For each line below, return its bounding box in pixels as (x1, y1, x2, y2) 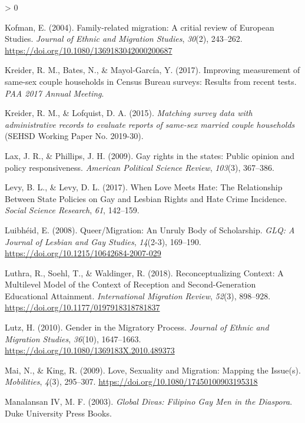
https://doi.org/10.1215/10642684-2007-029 (5, 247, 161, 259)
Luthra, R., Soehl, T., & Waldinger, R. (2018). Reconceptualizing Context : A (5, 266, 284, 279)
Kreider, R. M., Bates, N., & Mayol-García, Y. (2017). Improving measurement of (5, 64, 300, 76)
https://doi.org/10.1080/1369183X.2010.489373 (5, 344, 175, 356)
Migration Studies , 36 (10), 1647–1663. (5, 332, 141, 345)
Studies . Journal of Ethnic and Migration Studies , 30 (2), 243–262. (5, 32, 243, 45)
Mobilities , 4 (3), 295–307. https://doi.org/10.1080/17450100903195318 (5, 375, 258, 388)
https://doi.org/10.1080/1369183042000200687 (5, 44, 173, 56)
